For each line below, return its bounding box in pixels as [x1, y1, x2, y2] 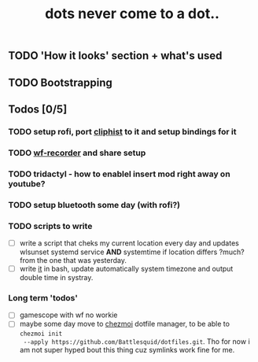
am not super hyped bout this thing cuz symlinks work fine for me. [19, 345, 235, 354]
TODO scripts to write [8, 220, 93, 231]
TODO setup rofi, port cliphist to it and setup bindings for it [8, 126, 237, 137]
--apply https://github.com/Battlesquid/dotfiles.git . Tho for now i [23, 336, 250, 346]
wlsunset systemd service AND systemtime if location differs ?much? [19, 247, 245, 257]
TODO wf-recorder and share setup [8, 147, 146, 158]
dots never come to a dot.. [44, 5, 220, 23]
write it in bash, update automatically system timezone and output [19, 264, 234, 274]
